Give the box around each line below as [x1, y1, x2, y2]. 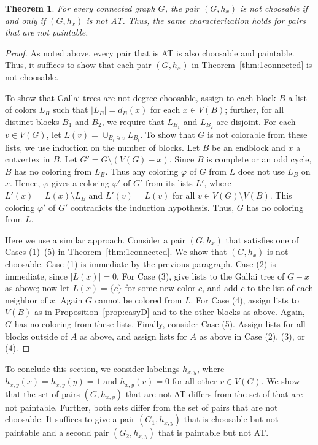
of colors [5, 103, 37, 116]
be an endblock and [212, 140, 285, 153]
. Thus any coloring [105, 164, 179, 177]
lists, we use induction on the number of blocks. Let [5, 140, 200, 153]
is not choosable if [240, 2, 308, 14]
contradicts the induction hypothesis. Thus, [71, 200, 235, 213]
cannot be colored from [95, 293, 182, 306]
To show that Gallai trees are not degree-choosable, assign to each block [5, 91, 276, 104]
